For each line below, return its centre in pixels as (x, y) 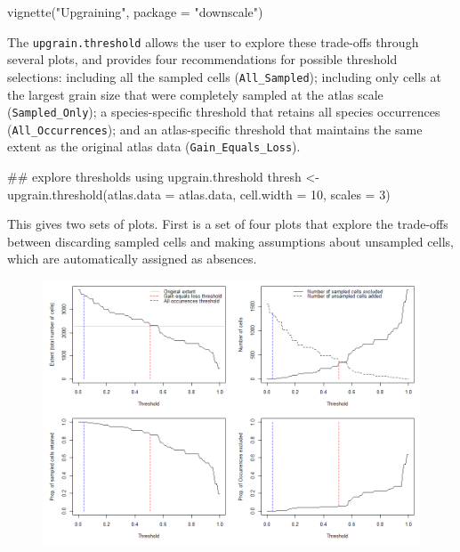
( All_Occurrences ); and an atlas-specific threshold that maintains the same (215, 129)
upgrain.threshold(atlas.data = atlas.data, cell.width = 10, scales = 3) (199, 194)
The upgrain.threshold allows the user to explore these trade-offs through (213, 41)
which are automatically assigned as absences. (132, 259)
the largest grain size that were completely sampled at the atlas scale (195, 94)
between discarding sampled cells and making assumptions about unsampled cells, (230, 241)
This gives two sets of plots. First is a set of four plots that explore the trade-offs (228, 224)
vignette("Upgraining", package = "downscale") (135, 12)
